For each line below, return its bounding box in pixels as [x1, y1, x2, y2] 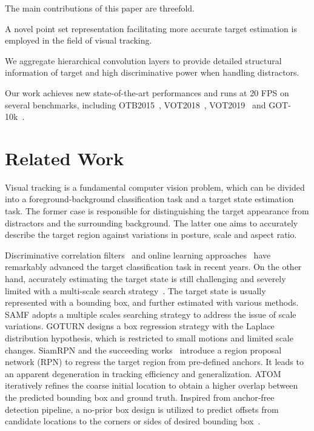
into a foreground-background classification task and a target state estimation [5, 192, 294, 205]
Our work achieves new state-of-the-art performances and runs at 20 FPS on [5, 86, 289, 99]
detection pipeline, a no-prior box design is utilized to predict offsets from [5, 403, 279, 415]
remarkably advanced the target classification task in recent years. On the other [5, 260, 302, 273]
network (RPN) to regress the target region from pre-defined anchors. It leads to [5, 355, 304, 368]
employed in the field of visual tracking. [5, 34, 152, 47]
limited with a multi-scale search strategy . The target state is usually [5, 284, 266, 297]
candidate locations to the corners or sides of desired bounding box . [5, 415, 261, 427]
